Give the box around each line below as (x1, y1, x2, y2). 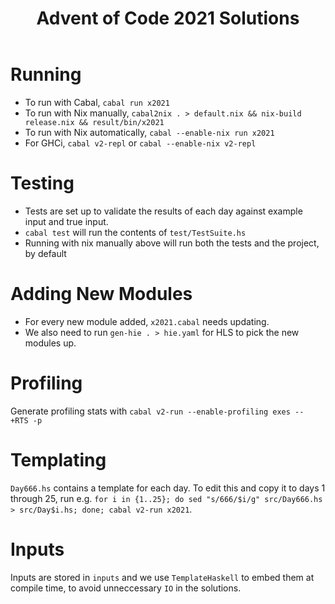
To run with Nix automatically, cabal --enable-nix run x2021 (24, 126, 275, 138)
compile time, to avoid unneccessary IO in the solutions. (10, 582, 242, 594)
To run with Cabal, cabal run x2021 (24, 96, 170, 108)
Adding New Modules (10, 283, 193, 306)
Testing (10, 172, 75, 195)
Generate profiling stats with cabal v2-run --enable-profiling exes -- (10, 405, 305, 417)
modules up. (24, 337, 77, 349)
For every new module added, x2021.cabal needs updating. (24, 315, 270, 327)
